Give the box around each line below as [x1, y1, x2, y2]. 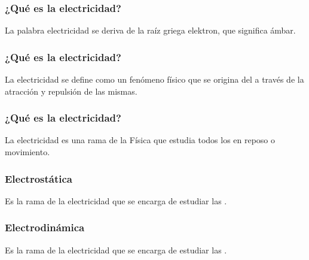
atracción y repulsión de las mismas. [5, 84, 137, 97]
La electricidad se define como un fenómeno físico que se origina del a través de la [5, 73, 304, 86]
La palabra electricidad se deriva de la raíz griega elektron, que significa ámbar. [5, 24, 296, 37]
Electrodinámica [5, 220, 85, 235]
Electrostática [5, 171, 72, 186]
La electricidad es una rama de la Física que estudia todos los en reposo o [5, 134, 276, 146]
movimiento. [5, 146, 50, 158]
